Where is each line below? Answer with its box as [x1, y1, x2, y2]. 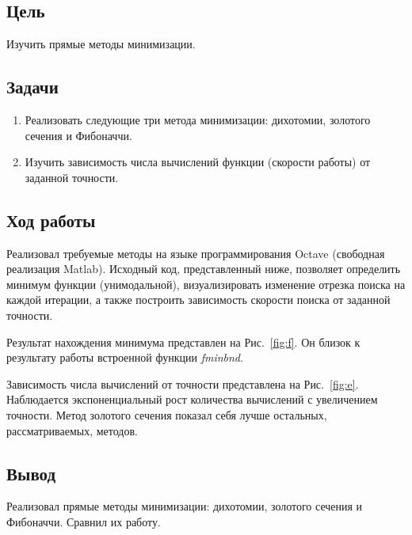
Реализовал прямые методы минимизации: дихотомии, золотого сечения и [6, 498, 363, 514]
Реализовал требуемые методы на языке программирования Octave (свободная [6, 245, 385, 261]
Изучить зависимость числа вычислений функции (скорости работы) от [25, 154, 371, 170]
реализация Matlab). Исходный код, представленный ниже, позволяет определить [6, 260, 401, 277]
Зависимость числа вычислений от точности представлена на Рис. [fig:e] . [6, 375, 359, 392]
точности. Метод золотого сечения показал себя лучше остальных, [6, 406, 327, 423]
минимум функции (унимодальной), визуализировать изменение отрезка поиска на [6, 275, 406, 292]
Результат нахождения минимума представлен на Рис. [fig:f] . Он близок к [6, 333, 360, 350]
